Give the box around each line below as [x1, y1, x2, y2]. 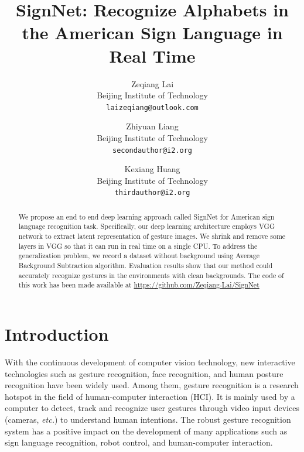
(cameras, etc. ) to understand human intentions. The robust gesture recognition [5, 413, 291, 425]
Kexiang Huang [124, 163, 180, 175]
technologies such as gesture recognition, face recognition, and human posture [5, 367, 283, 379]
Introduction [5, 322, 109, 346]
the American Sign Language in [22, 20, 283, 44]
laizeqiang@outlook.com [106, 103, 199, 112]
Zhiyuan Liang [126, 120, 179, 132]
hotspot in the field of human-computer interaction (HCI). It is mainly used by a [5, 390, 295, 402]
